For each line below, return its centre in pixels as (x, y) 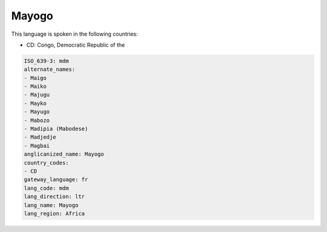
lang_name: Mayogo (51, 205)
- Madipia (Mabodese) (56, 129)
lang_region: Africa (54, 213)
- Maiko (35, 87)
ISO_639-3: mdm (46, 61)
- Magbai (37, 146)
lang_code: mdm (46, 188)
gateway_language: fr (56, 180)
